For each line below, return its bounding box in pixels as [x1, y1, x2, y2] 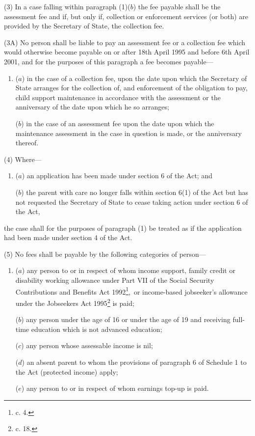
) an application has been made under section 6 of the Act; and [22, 170, 212, 181]
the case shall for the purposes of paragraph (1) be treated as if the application [4, 222, 242, 233]
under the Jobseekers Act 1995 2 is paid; [15, 296, 134, 308]
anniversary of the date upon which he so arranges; [15, 102, 169, 112]
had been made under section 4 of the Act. [4, 232, 132, 243]
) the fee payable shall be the [133, 1, 221, 11]
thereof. [15, 137, 39, 148]
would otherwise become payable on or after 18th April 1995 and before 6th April [4, 47, 250, 57]
